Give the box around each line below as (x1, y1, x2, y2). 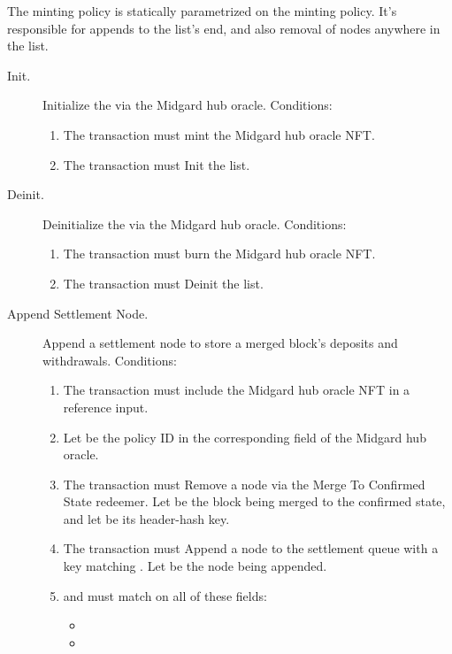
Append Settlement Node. (7, 304, 149, 322)
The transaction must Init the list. (63, 155, 250, 173)
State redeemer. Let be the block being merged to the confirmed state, (63, 492, 446, 511)
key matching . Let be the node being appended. (63, 557, 327, 575)
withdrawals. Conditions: (42, 350, 177, 369)
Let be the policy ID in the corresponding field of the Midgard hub (63, 427, 426, 446)
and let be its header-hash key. (63, 509, 230, 527)
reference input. (63, 397, 149, 416)
